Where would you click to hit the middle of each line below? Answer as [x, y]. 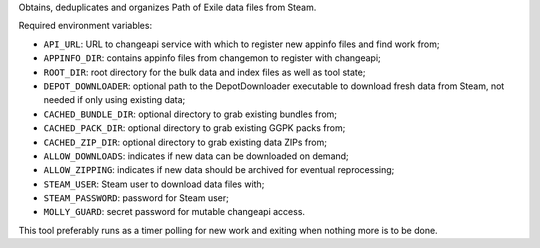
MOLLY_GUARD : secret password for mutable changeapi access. [174, 212]
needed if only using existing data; [114, 100]
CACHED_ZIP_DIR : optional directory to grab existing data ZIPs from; [185, 142]
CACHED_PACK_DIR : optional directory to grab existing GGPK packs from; [194, 128]
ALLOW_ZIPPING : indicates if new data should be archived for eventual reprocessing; [219, 170]
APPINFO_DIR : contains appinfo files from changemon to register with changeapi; [212, 58]
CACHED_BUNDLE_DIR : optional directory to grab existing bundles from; [190, 114]
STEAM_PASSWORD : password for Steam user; [136, 198]
